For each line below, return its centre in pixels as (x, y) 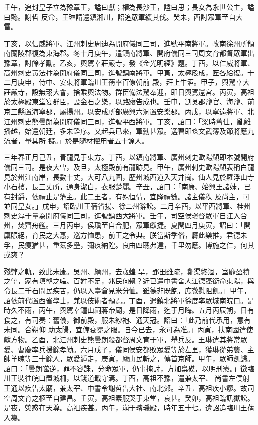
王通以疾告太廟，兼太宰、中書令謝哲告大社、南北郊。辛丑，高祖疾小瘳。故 (126, 388)
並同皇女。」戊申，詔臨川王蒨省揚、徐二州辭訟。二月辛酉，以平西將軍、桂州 (127, 206)
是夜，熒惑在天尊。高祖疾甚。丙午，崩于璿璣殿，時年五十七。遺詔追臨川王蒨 (129, 407)
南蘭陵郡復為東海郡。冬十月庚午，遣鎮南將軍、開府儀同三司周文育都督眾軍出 (129, 53)
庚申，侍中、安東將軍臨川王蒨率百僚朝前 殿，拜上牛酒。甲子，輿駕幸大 (133, 82)
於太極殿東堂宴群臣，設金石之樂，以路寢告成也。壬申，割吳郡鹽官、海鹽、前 (129, 102)
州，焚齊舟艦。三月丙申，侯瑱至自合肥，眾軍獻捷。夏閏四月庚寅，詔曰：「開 (127, 225)
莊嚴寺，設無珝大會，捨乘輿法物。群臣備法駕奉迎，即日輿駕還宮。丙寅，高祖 (129, 92)
